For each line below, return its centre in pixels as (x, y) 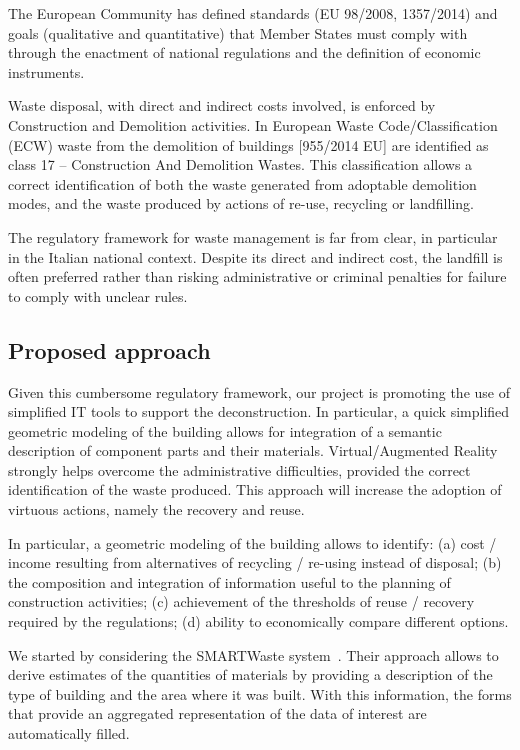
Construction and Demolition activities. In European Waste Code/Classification (253, 124)
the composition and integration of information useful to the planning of (229, 581)
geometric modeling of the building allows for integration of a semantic (225, 430)
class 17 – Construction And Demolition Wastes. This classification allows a (240, 164)
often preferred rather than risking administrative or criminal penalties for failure (257, 276)
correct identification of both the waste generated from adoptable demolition (242, 183)
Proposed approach (109, 349)
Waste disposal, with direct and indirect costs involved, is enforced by (222, 105)
